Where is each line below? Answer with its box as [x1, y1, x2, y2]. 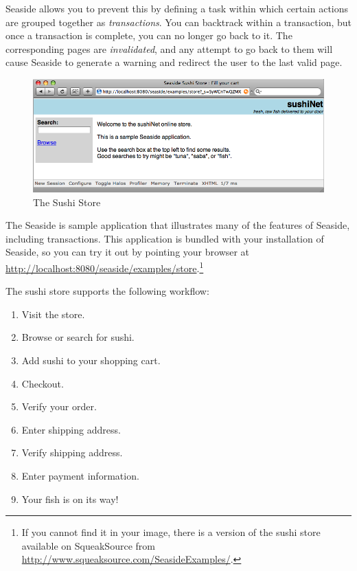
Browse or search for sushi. [21, 330, 135, 344]
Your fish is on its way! [21, 491, 119, 506]
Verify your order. [21, 399, 97, 414]
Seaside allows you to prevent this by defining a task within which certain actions [5, 1, 349, 15]
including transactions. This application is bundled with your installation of [5, 231, 324, 245]
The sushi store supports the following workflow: [5, 284, 209, 298]
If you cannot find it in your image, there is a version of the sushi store [21, 525, 321, 539]
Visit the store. [21, 306, 85, 321]
